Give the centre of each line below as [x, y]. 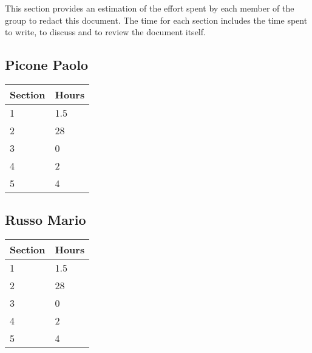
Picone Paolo [46, 65]
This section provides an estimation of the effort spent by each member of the [150, 8]
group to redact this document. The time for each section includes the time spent [156, 20]
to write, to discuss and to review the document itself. [105, 32]
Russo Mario [46, 220]
